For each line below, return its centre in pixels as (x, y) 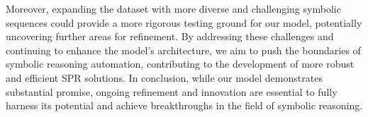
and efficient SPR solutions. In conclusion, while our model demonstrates (164, 77)
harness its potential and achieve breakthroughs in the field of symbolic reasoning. (184, 105)
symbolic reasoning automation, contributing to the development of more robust (180, 64)
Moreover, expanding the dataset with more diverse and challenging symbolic (173, 8)
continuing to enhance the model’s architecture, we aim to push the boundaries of (183, 50)
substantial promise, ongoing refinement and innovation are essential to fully (172, 91)
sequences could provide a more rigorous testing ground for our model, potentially (184, 22)
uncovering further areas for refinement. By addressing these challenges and (170, 36)
